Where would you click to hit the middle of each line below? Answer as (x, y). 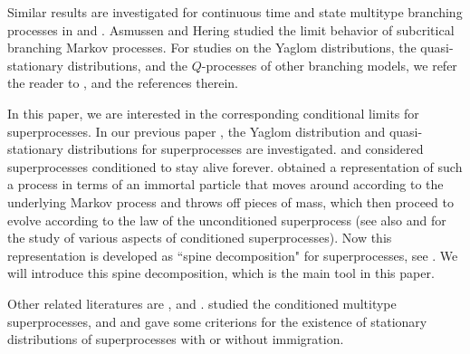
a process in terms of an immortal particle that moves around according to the (225, 184)
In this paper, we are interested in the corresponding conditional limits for (213, 113)
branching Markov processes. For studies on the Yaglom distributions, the (212, 48)
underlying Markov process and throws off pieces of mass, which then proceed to (230, 201)
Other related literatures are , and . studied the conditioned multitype (202, 303)
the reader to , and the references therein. (123, 83)
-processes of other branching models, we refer (329, 65)
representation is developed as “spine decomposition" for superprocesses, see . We (233, 255)
